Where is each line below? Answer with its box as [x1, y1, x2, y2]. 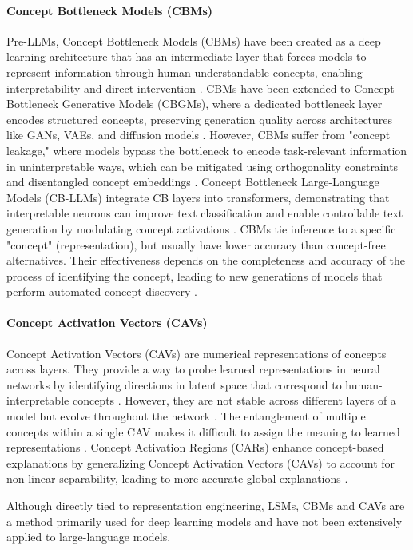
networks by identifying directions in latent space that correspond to [6, 376, 342, 393]
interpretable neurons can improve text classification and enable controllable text [6, 205, 403, 221]
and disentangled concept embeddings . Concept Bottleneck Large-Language [6, 173, 379, 190]
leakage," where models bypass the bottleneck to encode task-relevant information [6, 141, 407, 158]
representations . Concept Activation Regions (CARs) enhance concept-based [6, 439, 384, 456]
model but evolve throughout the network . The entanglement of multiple [6, 408, 366, 424]
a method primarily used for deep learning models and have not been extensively [6, 512, 403, 529]
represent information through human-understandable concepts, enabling [6, 63, 363, 80]
